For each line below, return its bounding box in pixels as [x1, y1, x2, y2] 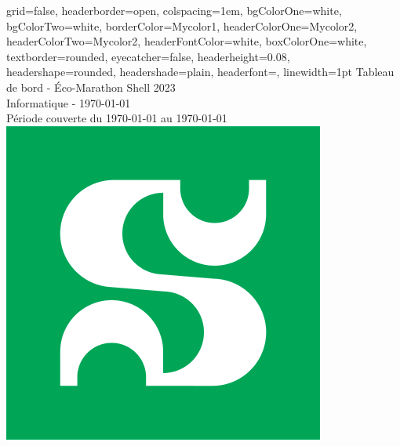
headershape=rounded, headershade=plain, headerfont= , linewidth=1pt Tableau [6, 63, 395, 80]
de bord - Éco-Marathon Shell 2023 [6, 78, 176, 95]
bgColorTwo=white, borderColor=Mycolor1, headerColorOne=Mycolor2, [6, 17, 358, 34]
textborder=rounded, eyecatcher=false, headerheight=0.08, [6, 48, 290, 64]
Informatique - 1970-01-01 [6, 94, 131, 111]
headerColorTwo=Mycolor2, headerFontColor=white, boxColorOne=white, [6, 33, 367, 49]
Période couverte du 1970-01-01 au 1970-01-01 [6, 110, 227, 126]
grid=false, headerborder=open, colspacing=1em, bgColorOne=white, [6, 2, 342, 18]
